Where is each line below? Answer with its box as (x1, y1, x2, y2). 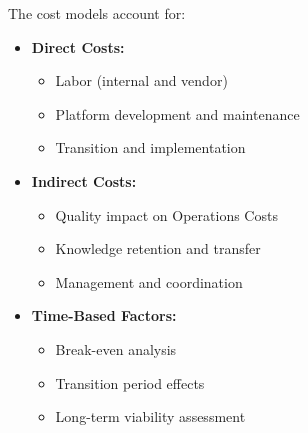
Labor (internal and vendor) (55, 70, 228, 91)
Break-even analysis (55, 338, 177, 359)
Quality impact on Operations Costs (55, 204, 278, 225)
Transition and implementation (55, 137, 246, 158)
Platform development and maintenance (55, 103, 300, 124)
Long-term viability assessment (55, 406, 246, 427)
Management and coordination (55, 271, 243, 292)
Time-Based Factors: (31, 305, 177, 326)
